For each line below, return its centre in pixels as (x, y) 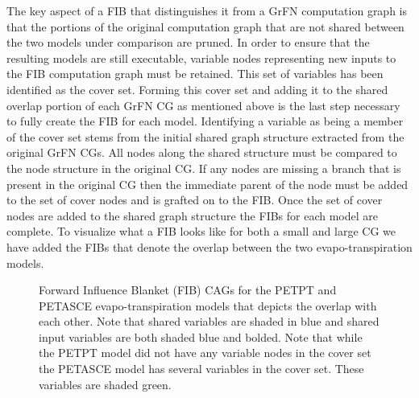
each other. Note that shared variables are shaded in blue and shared (209, 321)
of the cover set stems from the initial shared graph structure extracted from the (205, 136)
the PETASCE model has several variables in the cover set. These (201, 369)
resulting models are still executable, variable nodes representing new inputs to (201, 57)
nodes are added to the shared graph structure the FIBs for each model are (193, 215)
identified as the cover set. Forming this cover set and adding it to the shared (197, 89)
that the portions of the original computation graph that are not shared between (205, 26)
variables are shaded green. (105, 384)
